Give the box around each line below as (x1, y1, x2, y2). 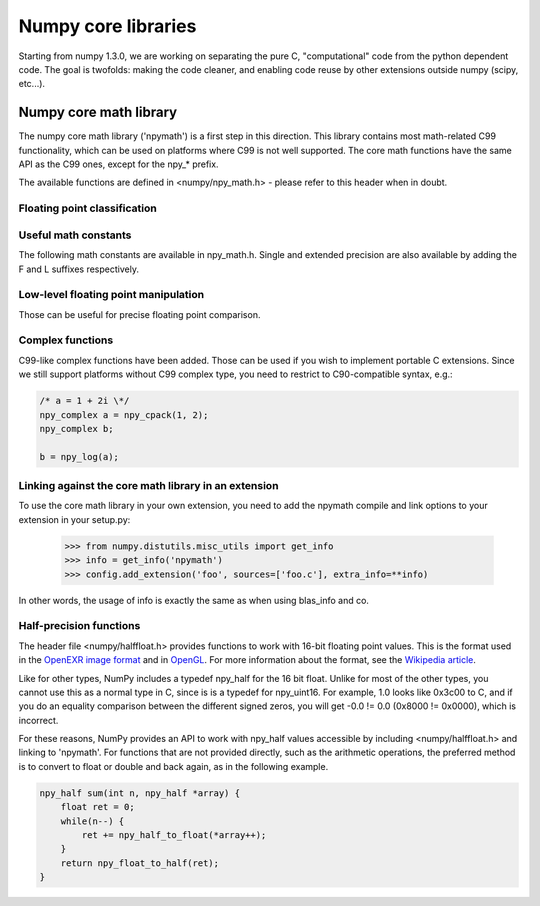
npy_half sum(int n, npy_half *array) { (39, 787, 240, 799)
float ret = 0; (60, 801, 135, 813)
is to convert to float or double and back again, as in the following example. (18, 760, 329, 772)
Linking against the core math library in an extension (18, 479, 279, 493)
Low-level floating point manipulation (18, 288, 205, 302)
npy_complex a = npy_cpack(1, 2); (39, 409, 209, 420)
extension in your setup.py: (18, 513, 131, 525)
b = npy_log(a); (39, 451, 120, 462)
